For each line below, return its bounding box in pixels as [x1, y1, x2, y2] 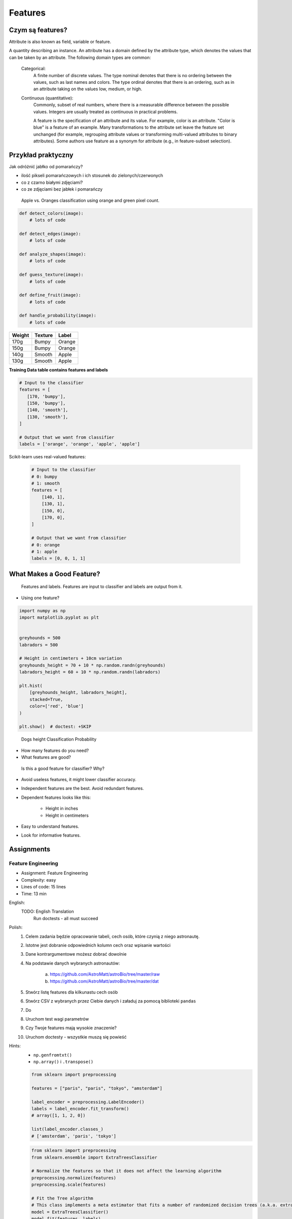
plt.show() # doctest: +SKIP [19, 724, 91, 729]
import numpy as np [19, 608, 66, 613]
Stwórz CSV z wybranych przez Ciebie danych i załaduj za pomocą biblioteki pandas [25, 998, 197, 1004]
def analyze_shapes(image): [19, 251, 86, 257]
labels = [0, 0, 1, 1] [31, 556, 86, 561]
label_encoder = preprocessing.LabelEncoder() [31, 1099, 145, 1104]
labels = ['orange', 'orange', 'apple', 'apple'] [19, 441, 140, 447]
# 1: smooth [31, 481, 60, 486]
